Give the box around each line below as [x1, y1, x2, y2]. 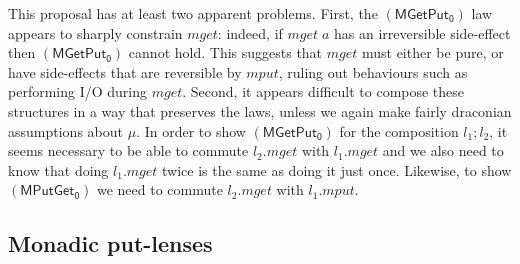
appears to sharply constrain [8, 22, 183, 43]
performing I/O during [8, 81, 147, 102]
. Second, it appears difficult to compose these [182, 81, 465, 102]
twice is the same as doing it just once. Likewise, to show [162, 159, 512, 180]
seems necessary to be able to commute [8, 140, 249, 161]
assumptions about [8, 120, 123, 141]
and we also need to [382, 140, 504, 161]
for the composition [339, 120, 459, 141]
